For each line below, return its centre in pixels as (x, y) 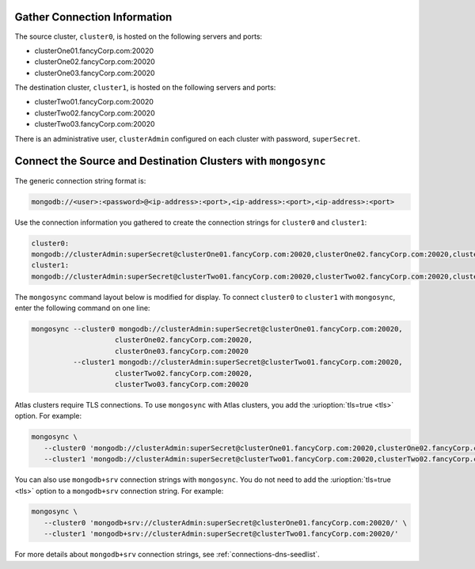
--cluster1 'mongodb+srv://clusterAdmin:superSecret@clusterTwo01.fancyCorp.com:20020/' (221, 534)
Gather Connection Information (93, 17)
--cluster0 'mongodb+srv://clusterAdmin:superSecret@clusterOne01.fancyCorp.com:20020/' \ (226, 523)
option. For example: (48, 416)
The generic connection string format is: (80, 180)
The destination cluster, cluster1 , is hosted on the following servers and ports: (145, 88)
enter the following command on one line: (82, 308)
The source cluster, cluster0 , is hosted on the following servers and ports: (139, 36)
